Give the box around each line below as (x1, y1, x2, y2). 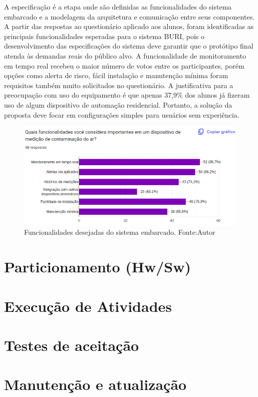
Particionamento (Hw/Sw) (4, 256, 191, 277)
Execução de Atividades (4, 295, 172, 316)
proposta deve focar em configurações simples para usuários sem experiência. (4, 109, 239, 120)
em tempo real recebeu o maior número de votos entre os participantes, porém (4, 60, 244, 71)
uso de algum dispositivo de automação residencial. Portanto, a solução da (4, 99, 232, 110)
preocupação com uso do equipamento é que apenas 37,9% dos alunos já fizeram (4, 90, 250, 100)
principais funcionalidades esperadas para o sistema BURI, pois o (4, 31, 205, 41)
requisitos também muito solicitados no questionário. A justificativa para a (4, 80, 233, 90)
